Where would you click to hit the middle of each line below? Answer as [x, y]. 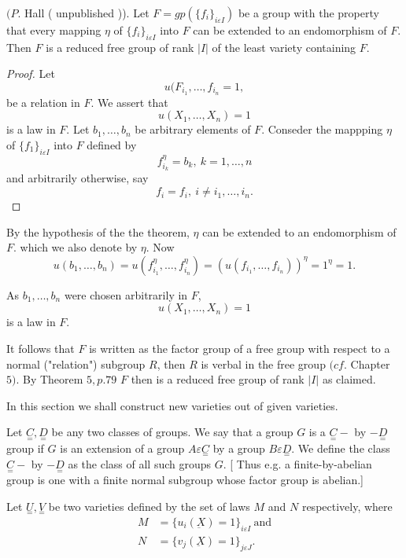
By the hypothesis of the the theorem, [98, 231]
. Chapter [367, 363]
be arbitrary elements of [193, 129]
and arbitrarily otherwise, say [78, 178]
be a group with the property [308, 13]
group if [25, 448]
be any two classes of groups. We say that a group [172, 432]
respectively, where [347, 506]
